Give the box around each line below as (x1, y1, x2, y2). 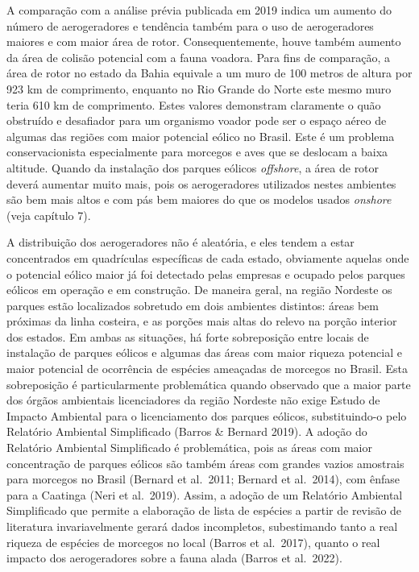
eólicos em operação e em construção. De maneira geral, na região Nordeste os (6, 281, 392, 298)
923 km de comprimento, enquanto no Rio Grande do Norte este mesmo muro (6, 80, 392, 97)
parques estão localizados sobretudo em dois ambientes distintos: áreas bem (6, 296, 379, 313)
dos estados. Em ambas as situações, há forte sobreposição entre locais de (6, 328, 369, 345)
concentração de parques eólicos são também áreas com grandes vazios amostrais (6, 454, 404, 471)
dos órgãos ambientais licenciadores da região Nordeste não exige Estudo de (6, 392, 380, 408)
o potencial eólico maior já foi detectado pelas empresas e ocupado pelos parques (6, 265, 405, 282)
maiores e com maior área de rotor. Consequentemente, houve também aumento (6, 33, 401, 50)
